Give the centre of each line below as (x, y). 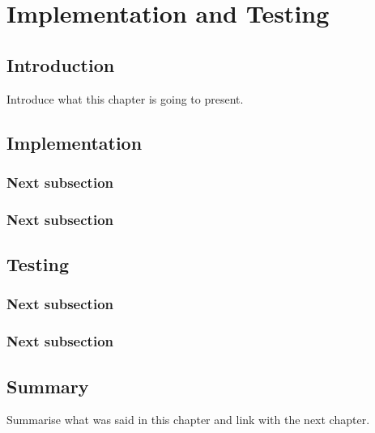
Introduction (61, 64)
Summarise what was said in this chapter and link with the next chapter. (188, 420)
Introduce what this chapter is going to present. (125, 98)
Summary (48, 386)
